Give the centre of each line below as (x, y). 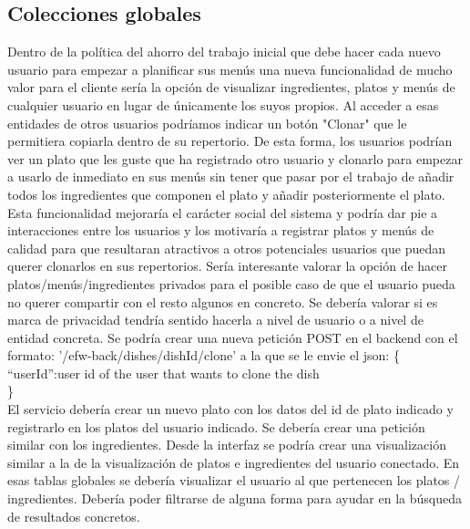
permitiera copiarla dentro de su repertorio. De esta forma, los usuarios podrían (230, 141)
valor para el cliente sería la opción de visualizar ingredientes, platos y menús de (231, 87)
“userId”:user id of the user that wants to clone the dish (163, 373)
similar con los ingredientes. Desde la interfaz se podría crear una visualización (227, 445)
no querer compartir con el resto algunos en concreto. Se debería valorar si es (223, 301)
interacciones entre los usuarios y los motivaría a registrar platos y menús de (221, 230)
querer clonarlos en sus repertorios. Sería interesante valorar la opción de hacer (228, 266)
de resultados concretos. (74, 516)
